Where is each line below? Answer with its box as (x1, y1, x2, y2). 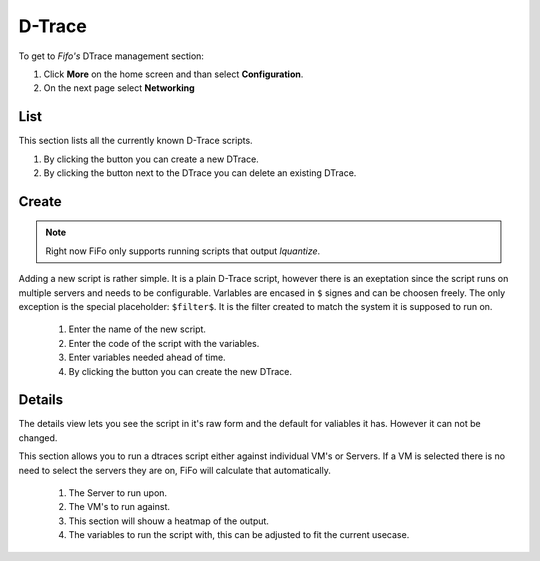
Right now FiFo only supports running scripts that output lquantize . (45, 245, 321, 257)
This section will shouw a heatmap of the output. (68, 515, 270, 527)
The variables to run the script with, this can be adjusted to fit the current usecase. (68, 529, 410, 541)
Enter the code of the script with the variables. (68, 337, 260, 349)
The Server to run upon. (68, 487, 168, 499)
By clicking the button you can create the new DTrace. (68, 365, 292, 377)
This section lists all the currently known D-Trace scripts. (18, 135, 254, 147)
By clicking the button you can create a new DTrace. (43, 153, 259, 165)
